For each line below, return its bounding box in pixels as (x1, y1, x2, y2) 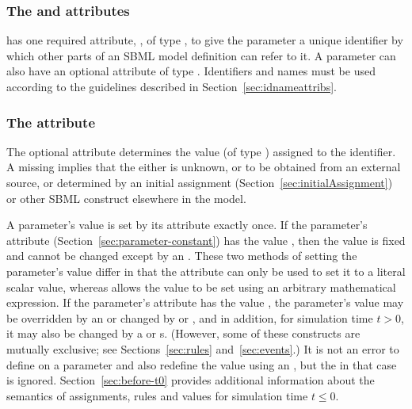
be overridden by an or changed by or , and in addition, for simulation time (6, 309, 373, 326)
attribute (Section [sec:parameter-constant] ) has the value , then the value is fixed (6, 231, 406, 248)
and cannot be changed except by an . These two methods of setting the (6, 247, 357, 264)
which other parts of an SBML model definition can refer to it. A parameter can (6, 47, 396, 63)
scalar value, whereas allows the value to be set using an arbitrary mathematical (6, 278, 396, 295)
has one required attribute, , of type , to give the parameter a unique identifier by (6, 32, 403, 48)
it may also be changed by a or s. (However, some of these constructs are (6, 325, 360, 342)
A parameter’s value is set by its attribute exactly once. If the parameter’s (6, 216, 368, 233)
